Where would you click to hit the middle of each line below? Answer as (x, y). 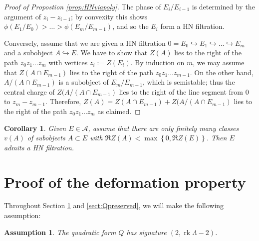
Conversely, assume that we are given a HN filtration (85, 43)
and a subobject (28, 53)
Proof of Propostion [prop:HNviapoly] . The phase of (83, 6)
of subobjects (46, 138)
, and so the (130, 26)
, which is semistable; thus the (189, 82)
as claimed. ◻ (119, 111)
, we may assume (219, 62)
